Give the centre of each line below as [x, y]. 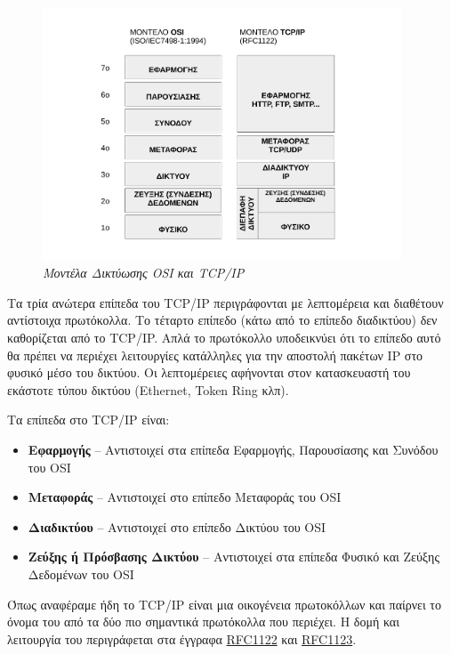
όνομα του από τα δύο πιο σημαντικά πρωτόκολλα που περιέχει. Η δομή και [203, 622]
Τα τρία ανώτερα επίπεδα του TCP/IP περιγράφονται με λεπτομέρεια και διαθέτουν [225, 302]
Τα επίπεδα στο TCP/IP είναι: [89, 420]
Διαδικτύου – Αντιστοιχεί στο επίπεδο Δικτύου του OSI [177, 526]
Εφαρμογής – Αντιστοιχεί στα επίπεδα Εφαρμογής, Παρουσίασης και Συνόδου [233, 450]
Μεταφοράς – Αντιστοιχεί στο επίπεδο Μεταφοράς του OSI [185, 497]
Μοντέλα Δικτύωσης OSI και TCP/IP [144, 273]
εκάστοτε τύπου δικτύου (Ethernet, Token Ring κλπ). [148, 389]
